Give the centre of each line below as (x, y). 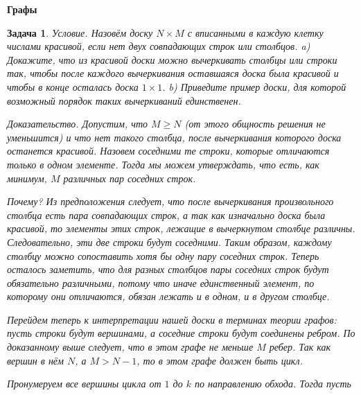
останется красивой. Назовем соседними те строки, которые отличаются (168, 151)
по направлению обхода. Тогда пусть (273, 384)
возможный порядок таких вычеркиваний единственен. (124, 100)
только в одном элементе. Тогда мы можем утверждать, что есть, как (163, 164)
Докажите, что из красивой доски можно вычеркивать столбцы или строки (172, 59)
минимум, (27, 178)
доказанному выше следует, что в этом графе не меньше (130, 347)
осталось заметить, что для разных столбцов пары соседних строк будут (168, 269)
